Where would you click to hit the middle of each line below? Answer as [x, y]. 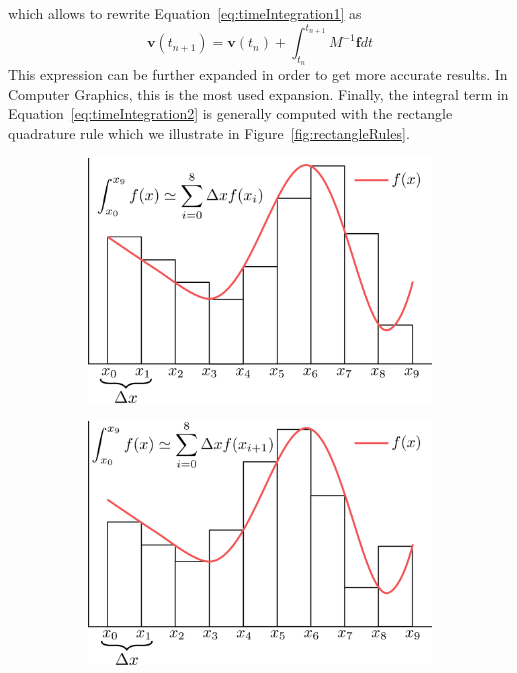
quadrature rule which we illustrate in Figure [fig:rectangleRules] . [209, 133]
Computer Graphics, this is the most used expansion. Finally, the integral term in [258, 93]
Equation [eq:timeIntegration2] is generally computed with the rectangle [230, 113]
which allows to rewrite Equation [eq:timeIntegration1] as [185, 13]
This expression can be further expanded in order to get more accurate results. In [258, 74]
